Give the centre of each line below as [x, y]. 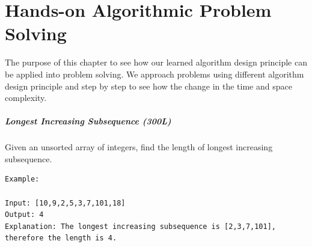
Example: [22, 179]
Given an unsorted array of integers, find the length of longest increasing [139, 147]
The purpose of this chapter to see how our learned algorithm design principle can [156, 62]
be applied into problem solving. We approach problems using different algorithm [154, 74]
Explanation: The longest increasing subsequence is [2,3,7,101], [141, 226]
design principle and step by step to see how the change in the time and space [148, 86]
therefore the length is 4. [61, 238]
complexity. [26, 98]
